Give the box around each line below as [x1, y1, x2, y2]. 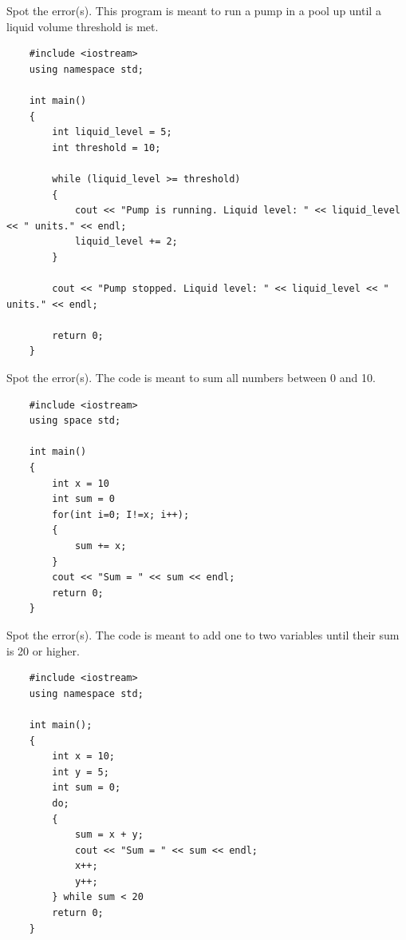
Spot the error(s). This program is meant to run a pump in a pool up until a [6, 2, 381, 18]
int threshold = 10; [52, 141, 161, 153]
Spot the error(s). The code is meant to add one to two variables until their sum [6, 626, 400, 643]
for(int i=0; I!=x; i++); [52, 508, 190, 520]
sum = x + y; [74, 829, 144, 841]
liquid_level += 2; [74, 236, 178, 248]
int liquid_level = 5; [52, 126, 172, 138]
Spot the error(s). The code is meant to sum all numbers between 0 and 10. [6, 369, 376, 386]
